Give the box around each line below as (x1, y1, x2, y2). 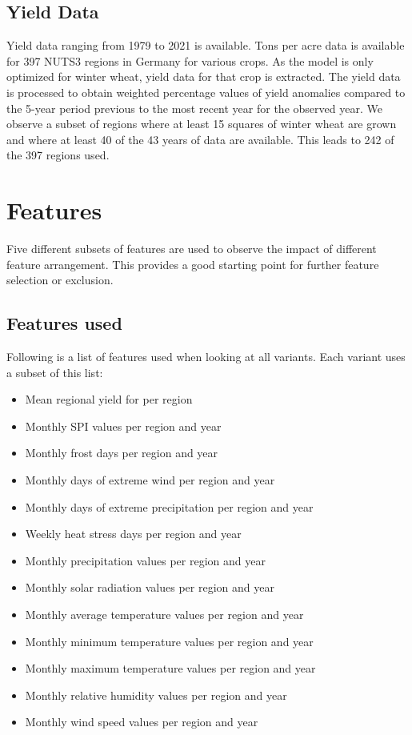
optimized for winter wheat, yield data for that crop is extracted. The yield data (6, 68, 401, 85)
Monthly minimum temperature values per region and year (25, 633, 314, 649)
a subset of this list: (6, 363, 103, 380)
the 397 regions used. (6, 147, 110, 163)
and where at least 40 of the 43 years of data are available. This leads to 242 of (6, 131, 394, 147)
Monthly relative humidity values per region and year (25, 686, 287, 703)
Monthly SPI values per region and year (25, 417, 222, 434)
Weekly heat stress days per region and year (25, 525, 242, 542)
